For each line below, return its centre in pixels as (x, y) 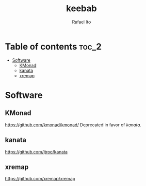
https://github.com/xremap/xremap (40, 179)
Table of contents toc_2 (53, 46)
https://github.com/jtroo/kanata (36, 152)
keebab (81, 8)
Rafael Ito (81, 22)
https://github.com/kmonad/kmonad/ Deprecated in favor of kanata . (73, 125)
